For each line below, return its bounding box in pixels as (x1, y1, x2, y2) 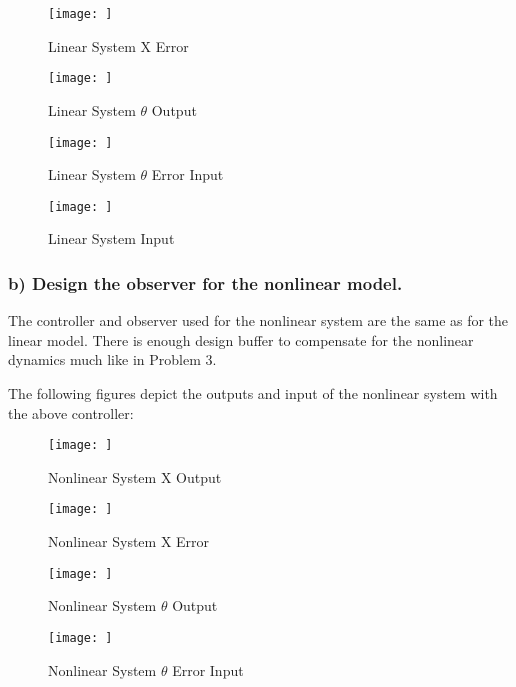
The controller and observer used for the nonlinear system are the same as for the (8, 310, 509, 331)
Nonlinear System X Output (48, 466, 222, 487)
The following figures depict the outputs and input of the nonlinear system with (8, 383, 498, 403)
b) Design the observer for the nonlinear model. (8, 270, 403, 295)
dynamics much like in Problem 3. (8, 349, 217, 370)
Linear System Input (48, 228, 175, 249)
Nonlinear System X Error (48, 531, 210, 552)
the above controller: (8, 402, 134, 423)
